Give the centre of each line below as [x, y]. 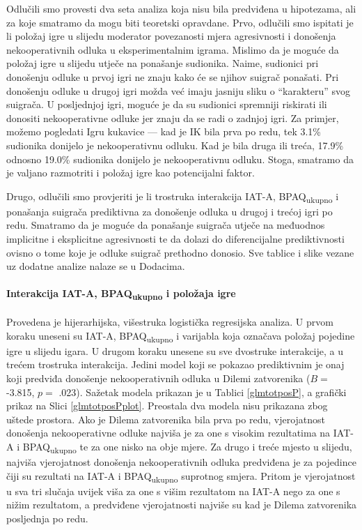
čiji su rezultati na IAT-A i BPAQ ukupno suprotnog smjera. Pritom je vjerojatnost [181, 476]
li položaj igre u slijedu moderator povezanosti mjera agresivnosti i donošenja [171, 36]
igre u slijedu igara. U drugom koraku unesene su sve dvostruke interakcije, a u [175, 350]
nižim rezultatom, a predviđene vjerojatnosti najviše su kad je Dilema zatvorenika [182, 505]
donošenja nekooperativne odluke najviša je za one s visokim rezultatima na [168, 433]
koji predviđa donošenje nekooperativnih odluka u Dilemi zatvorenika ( [158, 378]
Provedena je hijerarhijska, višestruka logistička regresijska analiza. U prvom [170, 322]
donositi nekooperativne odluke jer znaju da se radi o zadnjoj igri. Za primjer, [173, 118]
